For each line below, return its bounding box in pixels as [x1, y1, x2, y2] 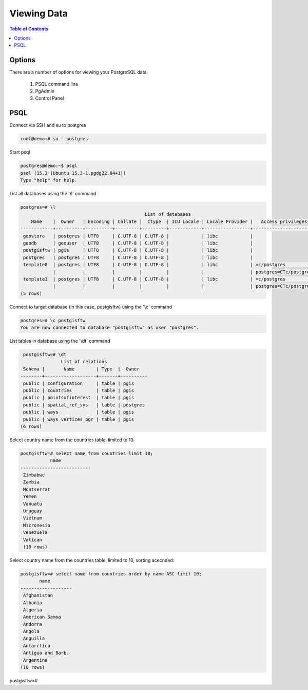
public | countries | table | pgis [23, 387, 134, 393]
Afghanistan [23, 592, 53, 599]
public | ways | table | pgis [23, 409, 134, 415]
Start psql [9, 149, 30, 155]
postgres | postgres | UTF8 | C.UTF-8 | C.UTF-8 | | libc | [23, 254, 254, 260]
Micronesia [23, 522, 51, 528]
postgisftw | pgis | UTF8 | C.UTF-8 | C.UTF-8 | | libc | [23, 247, 254, 253]
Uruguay [23, 508, 43, 514]
